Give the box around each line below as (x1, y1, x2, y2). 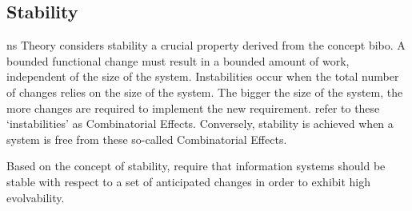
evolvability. (6, 189, 65, 205)
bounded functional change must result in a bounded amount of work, (6, 52, 350, 69)
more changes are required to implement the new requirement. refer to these (6, 99, 380, 116)
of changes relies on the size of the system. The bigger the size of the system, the (6, 83, 403, 100)
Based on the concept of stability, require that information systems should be (6, 157, 386, 174)
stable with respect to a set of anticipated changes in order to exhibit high (6, 173, 371, 189)
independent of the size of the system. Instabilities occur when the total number (6, 68, 399, 85)
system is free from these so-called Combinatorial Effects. (6, 130, 287, 147)
